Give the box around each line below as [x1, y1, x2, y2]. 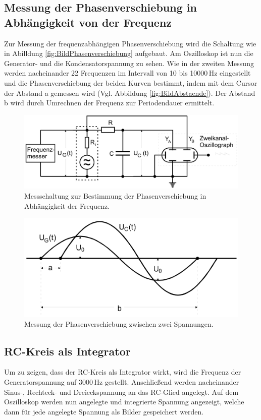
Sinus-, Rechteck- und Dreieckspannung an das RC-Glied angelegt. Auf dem [4, 386, 239, 397]
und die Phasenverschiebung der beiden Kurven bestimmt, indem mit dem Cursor [4, 77, 257, 88]
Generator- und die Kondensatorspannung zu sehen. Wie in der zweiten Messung [4, 57, 254, 68]
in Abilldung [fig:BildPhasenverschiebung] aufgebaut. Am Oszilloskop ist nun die [4, 48, 253, 58]
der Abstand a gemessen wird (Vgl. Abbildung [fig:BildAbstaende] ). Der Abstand [4, 87, 255, 98]
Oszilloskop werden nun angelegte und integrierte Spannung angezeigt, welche [4, 396, 244, 407]
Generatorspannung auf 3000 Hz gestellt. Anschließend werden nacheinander [4, 376, 239, 387]
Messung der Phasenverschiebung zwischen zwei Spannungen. [24, 318, 214, 329]
